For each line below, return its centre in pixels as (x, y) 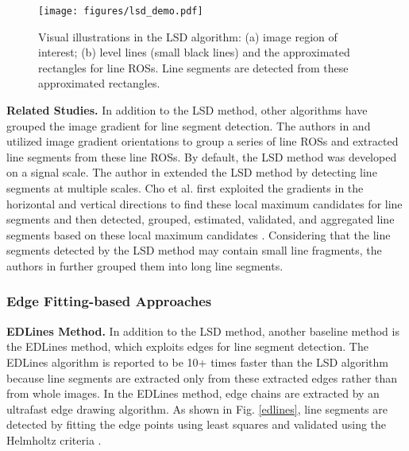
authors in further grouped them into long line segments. (145, 265)
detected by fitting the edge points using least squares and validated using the (197, 424)
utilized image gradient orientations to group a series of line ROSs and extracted (203, 141)
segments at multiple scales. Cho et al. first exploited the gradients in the (185, 188)
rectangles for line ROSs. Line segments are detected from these (193, 67)
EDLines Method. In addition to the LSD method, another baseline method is (203, 330)
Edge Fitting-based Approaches (109, 301)
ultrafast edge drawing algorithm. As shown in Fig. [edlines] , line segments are (197, 408)
